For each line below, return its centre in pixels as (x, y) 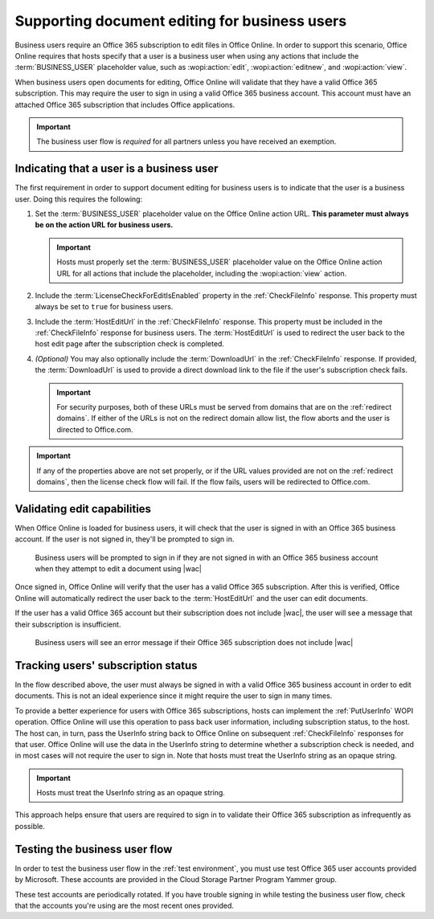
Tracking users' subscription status (106, 666)
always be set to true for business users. (104, 307)
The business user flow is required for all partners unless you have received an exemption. (186, 141)
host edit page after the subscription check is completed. (130, 344)
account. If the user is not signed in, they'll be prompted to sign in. (125, 539)
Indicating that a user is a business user (117, 169)
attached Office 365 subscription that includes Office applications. (125, 104)
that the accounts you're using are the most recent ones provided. (125, 905)
